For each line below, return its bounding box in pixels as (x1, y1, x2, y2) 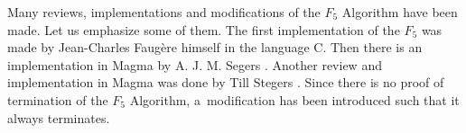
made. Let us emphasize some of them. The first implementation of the (7, 20, 400, 39)
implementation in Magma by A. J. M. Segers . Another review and (7, 55, 382, 74)
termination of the (7, 90, 108, 109)
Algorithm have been (341, 3, 458, 21)
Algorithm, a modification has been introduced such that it (129, 90, 460, 109)
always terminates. (7, 108, 110, 127)
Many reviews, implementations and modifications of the (7, 3, 321, 21)
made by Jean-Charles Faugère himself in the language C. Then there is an (7, 38, 423, 57)
